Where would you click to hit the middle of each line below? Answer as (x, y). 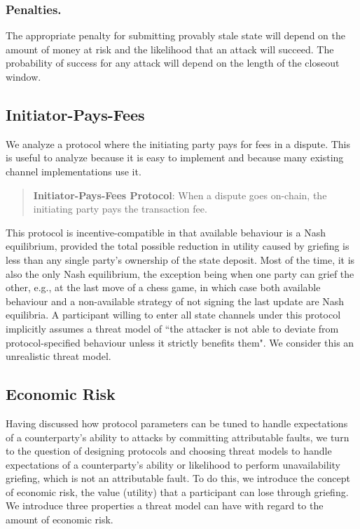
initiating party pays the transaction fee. (120, 209)
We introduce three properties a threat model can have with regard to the (165, 505)
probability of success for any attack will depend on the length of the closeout (173, 63)
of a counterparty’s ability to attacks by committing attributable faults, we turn (178, 437)
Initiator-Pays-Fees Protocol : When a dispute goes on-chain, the (180, 195)
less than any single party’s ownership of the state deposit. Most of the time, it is (180, 259)
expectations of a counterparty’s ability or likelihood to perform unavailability (173, 464)
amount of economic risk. (60, 520)
